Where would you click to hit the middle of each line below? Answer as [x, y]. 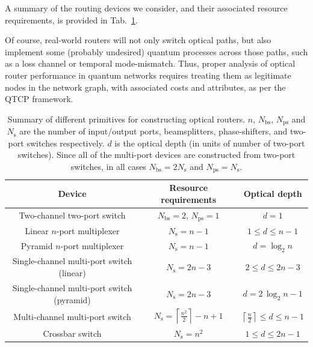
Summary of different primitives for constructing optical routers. [126, 119]
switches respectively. [66, 143]
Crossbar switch [72, 333]
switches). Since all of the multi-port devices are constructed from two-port [156, 155]
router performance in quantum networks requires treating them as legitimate [148, 75]
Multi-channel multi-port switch [72, 316]
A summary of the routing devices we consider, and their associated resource [146, 8]
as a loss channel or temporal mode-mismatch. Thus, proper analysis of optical [150, 63]
